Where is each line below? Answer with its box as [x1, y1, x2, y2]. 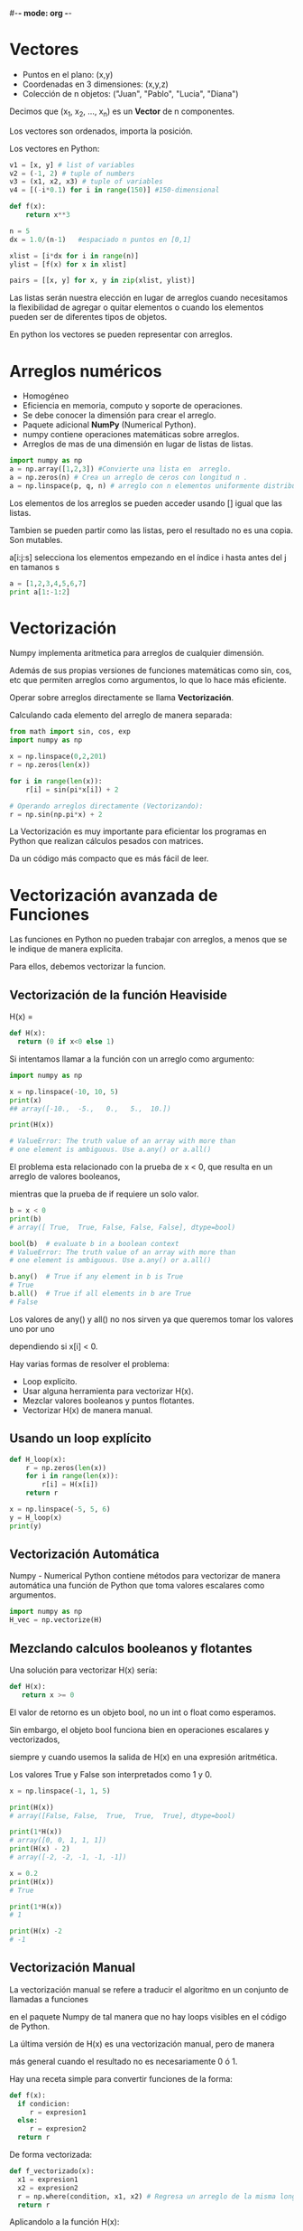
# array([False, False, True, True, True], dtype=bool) [9, 1811, 236, 1820]
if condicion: [17, 2099, 70, 2108]
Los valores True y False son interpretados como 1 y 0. [9, 1768, 213, 1779]
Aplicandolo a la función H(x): [9, 2217, 120, 2227]
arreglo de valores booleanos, [9, 1171, 121, 1182]
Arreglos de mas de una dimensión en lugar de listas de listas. [22, 438, 254, 450]
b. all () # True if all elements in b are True [9, 1289, 192, 1298]
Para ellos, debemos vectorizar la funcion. [9, 961, 167, 972]
